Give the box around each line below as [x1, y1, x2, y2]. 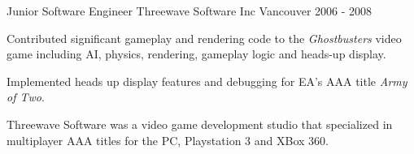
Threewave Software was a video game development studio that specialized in [7, 115, 393, 132]
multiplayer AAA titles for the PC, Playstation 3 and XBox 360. [7, 131, 329, 148]
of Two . [7, 88, 45, 105]
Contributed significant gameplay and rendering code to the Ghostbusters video [7, 29, 402, 46]
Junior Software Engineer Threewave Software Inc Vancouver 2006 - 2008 [7, 2, 373, 19]
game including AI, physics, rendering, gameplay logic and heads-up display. [7, 45, 386, 62]
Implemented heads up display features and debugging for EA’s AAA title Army [7, 72, 407, 89]
